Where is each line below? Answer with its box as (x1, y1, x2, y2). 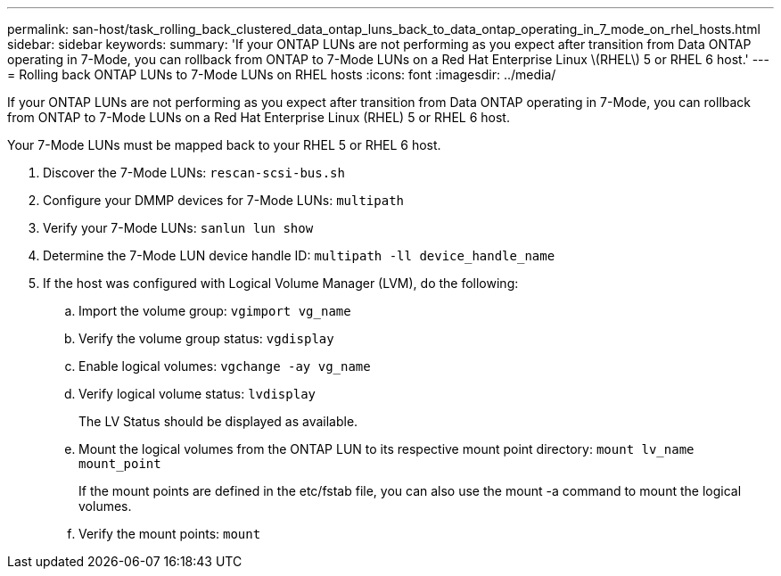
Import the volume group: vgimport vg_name (78, 303, 351, 318)
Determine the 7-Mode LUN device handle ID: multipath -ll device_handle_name (43, 248, 555, 263)
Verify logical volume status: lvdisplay (78, 386, 316, 401)
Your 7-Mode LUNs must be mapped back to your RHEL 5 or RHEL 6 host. (7, 137, 441, 152)
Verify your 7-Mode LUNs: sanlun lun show (43, 220, 314, 235)
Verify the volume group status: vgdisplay (78, 331, 334, 346)
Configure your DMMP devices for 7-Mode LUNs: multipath (43, 193, 404, 208)
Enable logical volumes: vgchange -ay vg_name (78, 358, 371, 374)
